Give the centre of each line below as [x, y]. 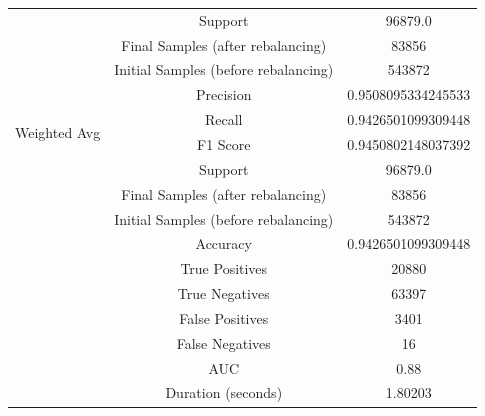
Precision [223, 94]
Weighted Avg [58, 131]
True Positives [224, 268]
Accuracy [223, 243]
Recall [223, 119]
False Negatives [223, 342]
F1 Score [224, 143]
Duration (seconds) [224, 392]
